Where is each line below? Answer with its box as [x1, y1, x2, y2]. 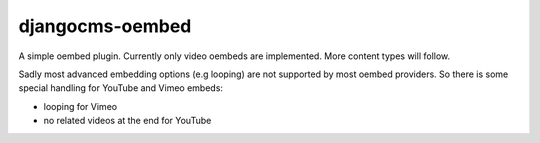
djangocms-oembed [18, 15, 192, 37]
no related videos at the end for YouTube [43, 115, 212, 127]
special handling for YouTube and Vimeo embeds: [18, 82, 224, 94]
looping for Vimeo [43, 100, 118, 112]
